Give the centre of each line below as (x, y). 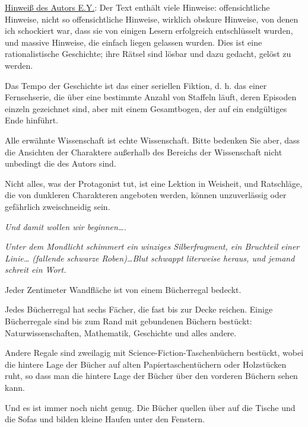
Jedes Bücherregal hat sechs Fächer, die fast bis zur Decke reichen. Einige (139, 309)
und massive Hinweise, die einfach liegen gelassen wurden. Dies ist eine (134, 42)
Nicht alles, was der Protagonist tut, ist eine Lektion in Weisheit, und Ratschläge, (154, 183)
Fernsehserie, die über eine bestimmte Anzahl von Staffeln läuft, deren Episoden (151, 97)
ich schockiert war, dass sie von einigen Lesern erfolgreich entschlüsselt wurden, (149, 31)
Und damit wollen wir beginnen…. (66, 226)
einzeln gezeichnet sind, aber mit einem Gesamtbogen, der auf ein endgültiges (146, 108)
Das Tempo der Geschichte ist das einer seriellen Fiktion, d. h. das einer (136, 85)
